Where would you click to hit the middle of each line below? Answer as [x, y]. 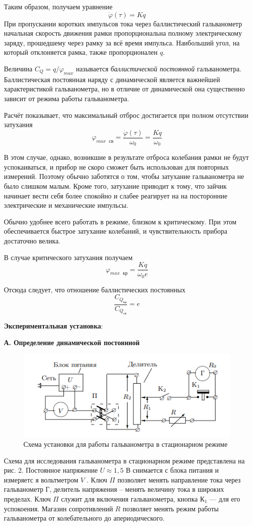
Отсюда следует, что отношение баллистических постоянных [95, 289]
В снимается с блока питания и [172, 470]
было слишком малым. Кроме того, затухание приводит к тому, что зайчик [116, 186]
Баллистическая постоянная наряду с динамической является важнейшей [112, 79]
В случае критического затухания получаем [68, 257]
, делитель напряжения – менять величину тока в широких [137, 489]
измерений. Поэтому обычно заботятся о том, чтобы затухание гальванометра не [124, 176]
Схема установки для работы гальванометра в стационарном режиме [126, 444]
